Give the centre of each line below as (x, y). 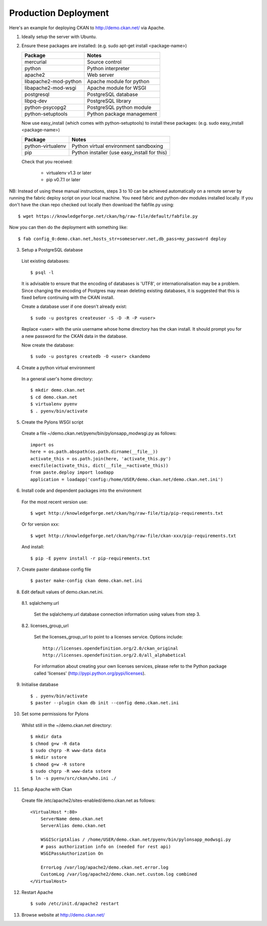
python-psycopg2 (45, 107)
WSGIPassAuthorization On (72, 853)
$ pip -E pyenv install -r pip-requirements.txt (90, 558)
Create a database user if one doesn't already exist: (74, 306)
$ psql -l (42, 272)
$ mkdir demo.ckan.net (58, 390)
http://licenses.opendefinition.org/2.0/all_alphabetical (114, 655)
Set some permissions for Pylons (55, 714)
